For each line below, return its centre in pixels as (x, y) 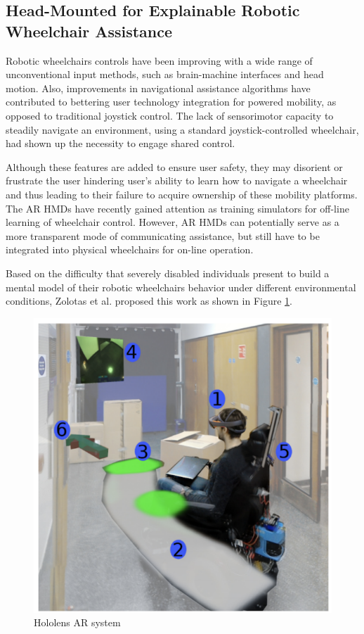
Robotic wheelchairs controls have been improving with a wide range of (159, 60)
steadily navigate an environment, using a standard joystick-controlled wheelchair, (182, 129)
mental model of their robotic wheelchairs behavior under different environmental (181, 287)
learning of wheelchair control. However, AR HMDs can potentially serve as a (173, 222)
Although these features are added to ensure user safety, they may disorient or (174, 166)
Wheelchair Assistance (89, 31)
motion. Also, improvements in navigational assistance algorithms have (158, 88)
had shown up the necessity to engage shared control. (121, 143)
